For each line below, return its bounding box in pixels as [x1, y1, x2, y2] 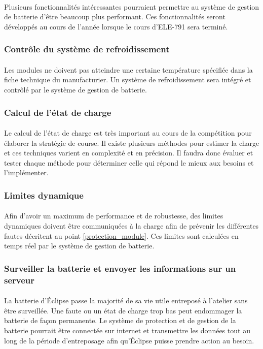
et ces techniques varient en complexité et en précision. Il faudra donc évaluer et [4, 147, 253, 158]
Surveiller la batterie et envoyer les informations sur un [4, 262, 236, 274]
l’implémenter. [4, 167, 49, 178]
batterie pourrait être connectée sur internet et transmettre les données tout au [4, 325, 250, 335]
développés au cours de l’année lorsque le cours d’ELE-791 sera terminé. [4, 21, 228, 31]
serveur [4, 273, 35, 286]
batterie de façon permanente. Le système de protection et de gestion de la [4, 315, 236, 326]
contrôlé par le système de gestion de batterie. [4, 84, 147, 94]
